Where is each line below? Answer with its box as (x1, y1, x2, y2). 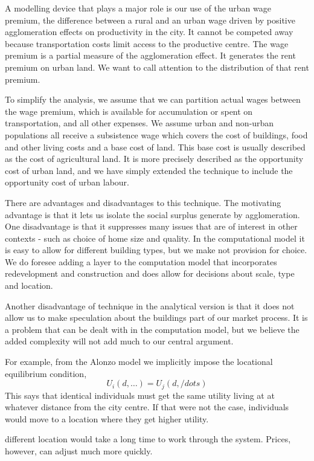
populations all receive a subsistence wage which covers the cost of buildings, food (5, 128, 308, 141)
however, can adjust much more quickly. (5, 445, 153, 457)
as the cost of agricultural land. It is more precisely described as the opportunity (5, 152, 304, 165)
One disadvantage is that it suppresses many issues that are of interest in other (5, 220, 298, 233)
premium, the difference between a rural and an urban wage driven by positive (5, 13, 295, 26)
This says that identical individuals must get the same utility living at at (5, 388, 275, 401)
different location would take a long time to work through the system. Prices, (5, 433, 291, 445)
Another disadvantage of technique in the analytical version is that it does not (5, 299, 295, 312)
